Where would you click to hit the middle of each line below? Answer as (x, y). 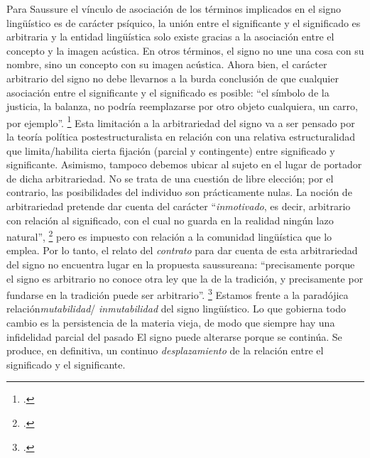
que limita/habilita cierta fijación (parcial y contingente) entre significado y (171, 150)
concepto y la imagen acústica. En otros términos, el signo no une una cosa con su (185, 50)
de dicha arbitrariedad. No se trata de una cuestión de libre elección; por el (170, 178)
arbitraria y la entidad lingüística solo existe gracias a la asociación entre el (170, 37)
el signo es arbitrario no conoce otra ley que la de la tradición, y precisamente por (185, 278)
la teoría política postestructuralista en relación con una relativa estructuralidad (181, 136)
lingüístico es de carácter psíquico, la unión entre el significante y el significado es (184, 22)
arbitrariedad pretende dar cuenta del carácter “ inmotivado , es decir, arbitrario (179, 206)
